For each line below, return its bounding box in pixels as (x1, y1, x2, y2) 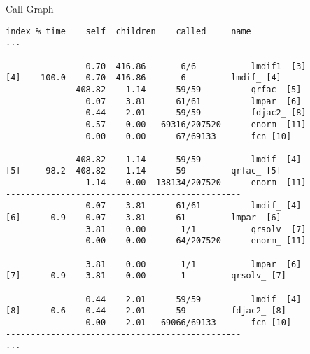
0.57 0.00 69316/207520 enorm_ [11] (85, 119, 307, 129)
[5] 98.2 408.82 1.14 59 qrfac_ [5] (6, 166, 281, 176)
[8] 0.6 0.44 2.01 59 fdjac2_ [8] (6, 306, 286, 316)
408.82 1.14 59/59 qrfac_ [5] (76, 84, 302, 94)
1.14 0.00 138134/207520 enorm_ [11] (85, 178, 307, 188)
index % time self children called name (6, 26, 251, 36)
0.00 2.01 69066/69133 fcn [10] (85, 318, 292, 327)
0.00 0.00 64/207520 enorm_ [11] (85, 236, 307, 246)
